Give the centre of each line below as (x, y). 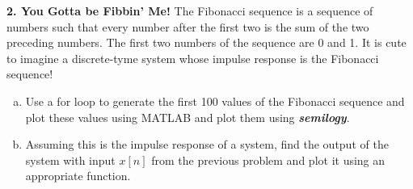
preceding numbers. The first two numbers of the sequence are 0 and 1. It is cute (206, 42)
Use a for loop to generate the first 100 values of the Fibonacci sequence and (215, 101)
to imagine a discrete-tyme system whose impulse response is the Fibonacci (193, 58)
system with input (70, 160)
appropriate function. (78, 176)
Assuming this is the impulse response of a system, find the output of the (207, 144)
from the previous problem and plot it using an (268, 160)
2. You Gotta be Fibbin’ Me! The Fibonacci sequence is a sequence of (190, 10)
